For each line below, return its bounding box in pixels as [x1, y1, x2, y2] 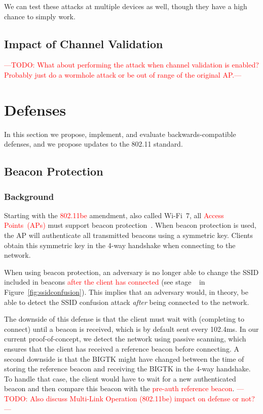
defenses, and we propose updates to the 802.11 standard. [4, 139, 183, 149]
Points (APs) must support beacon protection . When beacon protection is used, [4, 220, 257, 230]
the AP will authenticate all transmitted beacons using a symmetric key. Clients [4, 230, 253, 240]
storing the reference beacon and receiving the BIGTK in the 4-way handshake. [4, 363, 251, 374]
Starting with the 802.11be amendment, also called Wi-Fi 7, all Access [4, 210, 224, 220]
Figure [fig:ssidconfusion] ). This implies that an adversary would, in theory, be [4, 287, 248, 297]
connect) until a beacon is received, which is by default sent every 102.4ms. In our [4, 323, 259, 334]
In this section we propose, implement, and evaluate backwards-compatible [4, 128, 236, 139]
